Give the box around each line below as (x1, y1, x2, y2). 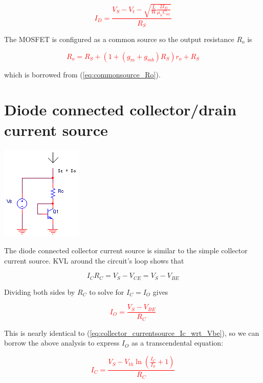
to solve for (89, 286, 124, 297)
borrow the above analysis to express (4, 337, 120, 348)
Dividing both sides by (4, 286, 75, 297)
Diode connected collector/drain (4, 99, 237, 120)
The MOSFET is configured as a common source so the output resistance (4, 34, 234, 45)
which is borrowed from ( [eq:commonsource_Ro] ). (4, 69, 161, 79)
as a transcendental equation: (131, 337, 224, 348)
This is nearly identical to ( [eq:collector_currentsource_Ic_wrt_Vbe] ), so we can (4, 327, 259, 338)
